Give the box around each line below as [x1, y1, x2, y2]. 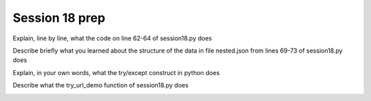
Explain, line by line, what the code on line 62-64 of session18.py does [12, 34, 212, 42]
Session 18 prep [12, 10, 106, 25]
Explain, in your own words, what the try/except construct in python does [12, 68, 220, 76]
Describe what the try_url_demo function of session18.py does [12, 81, 189, 89]
